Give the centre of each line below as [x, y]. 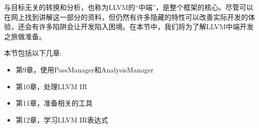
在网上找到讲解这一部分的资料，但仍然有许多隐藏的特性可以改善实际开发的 [126, 17]
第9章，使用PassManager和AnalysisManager [85, 69]
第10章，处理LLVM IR [52, 86]
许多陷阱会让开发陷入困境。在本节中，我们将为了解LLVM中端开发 [146, 27]
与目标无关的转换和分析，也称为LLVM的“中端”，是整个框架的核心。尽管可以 [129, 7]
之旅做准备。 [25, 36]
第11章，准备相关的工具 [54, 103]
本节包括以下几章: [33, 53]
